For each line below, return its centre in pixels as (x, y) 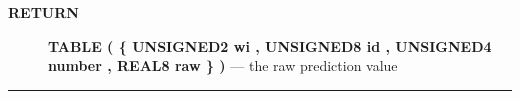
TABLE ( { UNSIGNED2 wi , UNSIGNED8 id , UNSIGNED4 (270, 45)
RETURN (43, 12)
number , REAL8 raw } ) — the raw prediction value (223, 65)
